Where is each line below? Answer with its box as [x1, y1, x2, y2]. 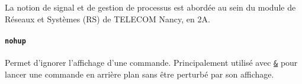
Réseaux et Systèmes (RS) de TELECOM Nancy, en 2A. [5, 12, 210, 25]
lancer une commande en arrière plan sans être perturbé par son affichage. [5, 68, 274, 80]
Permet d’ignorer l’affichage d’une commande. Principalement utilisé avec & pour [5, 56, 298, 69]
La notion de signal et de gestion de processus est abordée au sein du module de [5, 1, 296, 13]
